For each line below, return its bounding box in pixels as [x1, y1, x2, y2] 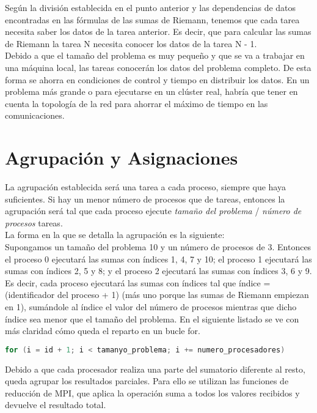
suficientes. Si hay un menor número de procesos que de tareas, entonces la [5, 192, 285, 205]
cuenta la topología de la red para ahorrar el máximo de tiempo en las [5, 97, 268, 110]
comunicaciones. [5, 109, 65, 122]
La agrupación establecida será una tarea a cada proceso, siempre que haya [5, 180, 286, 193]
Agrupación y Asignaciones [5, 145, 238, 170]
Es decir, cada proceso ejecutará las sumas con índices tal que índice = [5, 276, 271, 289]
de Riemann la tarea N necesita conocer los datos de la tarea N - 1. [5, 37, 257, 50]
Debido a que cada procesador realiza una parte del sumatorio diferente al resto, [5, 362, 305, 375]
